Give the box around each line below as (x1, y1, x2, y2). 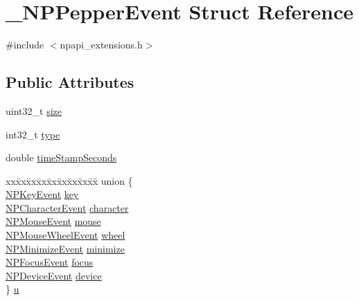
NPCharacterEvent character (6, 200, 129, 215)
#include (6, 37, 44, 52)
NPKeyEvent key (6, 187, 79, 201)
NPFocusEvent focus (6, 255, 94, 269)
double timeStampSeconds (6, 150, 117, 165)
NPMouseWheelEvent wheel (6, 228, 125, 242)
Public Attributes (6, 71, 134, 93)
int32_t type (6, 127, 60, 141)
